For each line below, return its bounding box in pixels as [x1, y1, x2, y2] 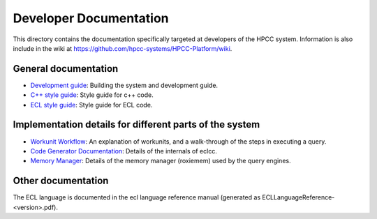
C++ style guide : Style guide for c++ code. [30, 91, 154, 99]
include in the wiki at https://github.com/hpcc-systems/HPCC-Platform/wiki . [13, 44, 232, 52]
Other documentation [13, 175, 109, 187]
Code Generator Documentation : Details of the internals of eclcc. [30, 146, 218, 155]
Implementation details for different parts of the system [13, 119, 260, 130]
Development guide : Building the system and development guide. [30, 81, 219, 89]
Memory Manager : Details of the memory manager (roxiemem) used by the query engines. [30, 157, 291, 165]
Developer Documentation [13, 10, 169, 26]
